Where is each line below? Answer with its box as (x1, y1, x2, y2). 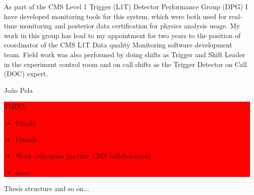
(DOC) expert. (4, 68, 48, 79)
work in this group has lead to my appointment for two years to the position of (4, 30, 241, 40)
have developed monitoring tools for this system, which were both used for (4, 11, 227, 21)
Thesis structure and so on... (4, 183, 89, 194)
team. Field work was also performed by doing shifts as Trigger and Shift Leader (4, 49, 245, 59)
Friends (15, 134, 38, 144)
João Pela (4, 85, 33, 95)
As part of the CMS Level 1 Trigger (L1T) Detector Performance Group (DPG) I (4, 1, 248, 11)
